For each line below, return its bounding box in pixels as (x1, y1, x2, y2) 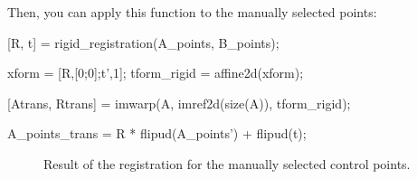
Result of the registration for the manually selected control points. (43, 154, 411, 173)
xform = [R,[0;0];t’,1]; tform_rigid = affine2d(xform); (7, 63, 304, 82)
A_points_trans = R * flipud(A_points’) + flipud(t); (7, 124, 307, 143)
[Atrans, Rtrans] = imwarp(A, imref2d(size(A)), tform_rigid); (7, 93, 351, 112)
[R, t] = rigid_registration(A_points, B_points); (7, 33, 280, 52)
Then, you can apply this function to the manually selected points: (7, 3, 377, 21)
